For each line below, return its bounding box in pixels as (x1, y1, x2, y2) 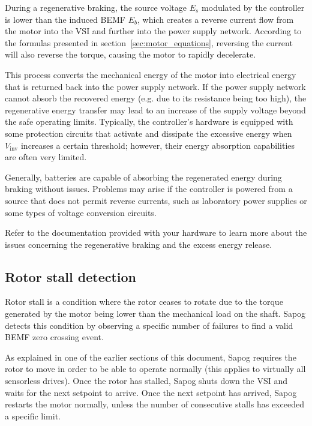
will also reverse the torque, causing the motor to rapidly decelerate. (5, 48, 256, 61)
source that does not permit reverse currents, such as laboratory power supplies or (5, 194, 307, 206)
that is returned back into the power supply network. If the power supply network (5, 80, 306, 92)
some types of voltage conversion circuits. (5, 206, 157, 218)
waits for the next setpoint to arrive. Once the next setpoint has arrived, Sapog (5, 386, 297, 398)
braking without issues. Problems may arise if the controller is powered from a (5, 182, 293, 195)
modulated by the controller (202, 1, 305, 13)
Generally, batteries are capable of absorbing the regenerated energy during (5, 170, 282, 183)
